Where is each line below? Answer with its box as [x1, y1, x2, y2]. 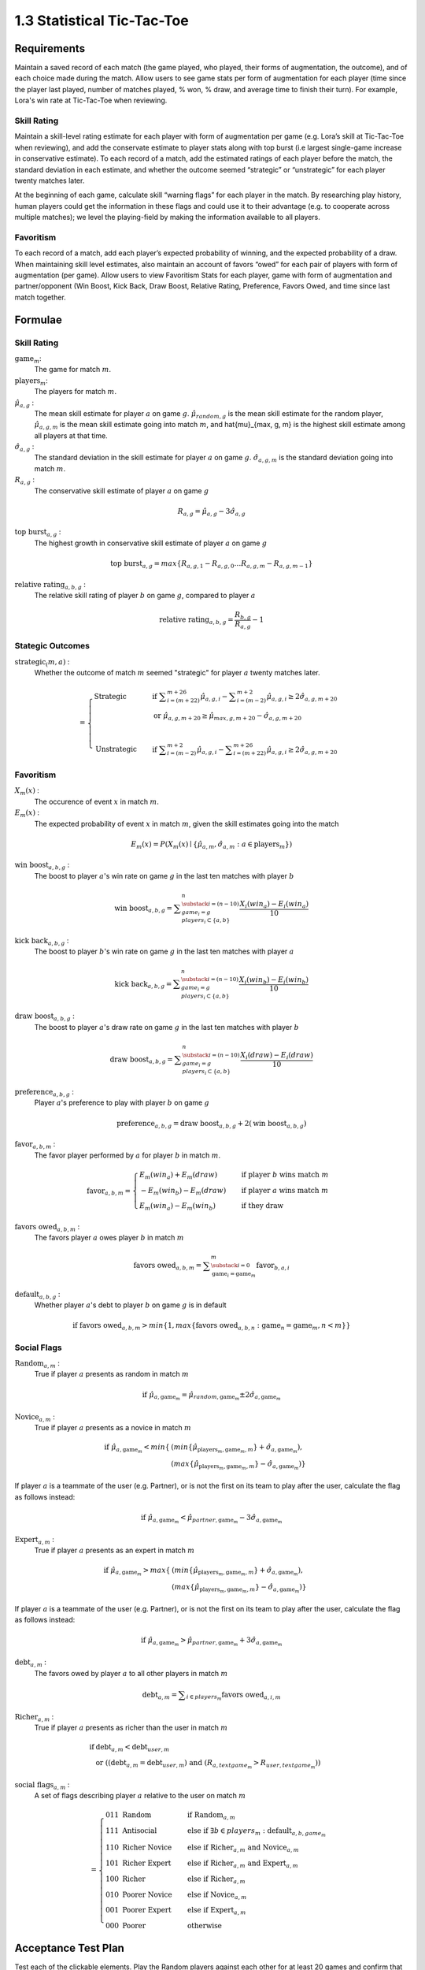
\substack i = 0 [210, 1262, 250, 1269]
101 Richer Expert [105, 1859, 172, 1868]
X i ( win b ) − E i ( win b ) [238, 975, 309, 986]
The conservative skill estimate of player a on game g [34, 485, 209, 496]
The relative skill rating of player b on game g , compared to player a [34, 590, 256, 600]
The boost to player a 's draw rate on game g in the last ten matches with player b [34, 1022, 299, 1031]
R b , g [235, 611, 251, 621]
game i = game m [212, 1269, 256, 1279]
